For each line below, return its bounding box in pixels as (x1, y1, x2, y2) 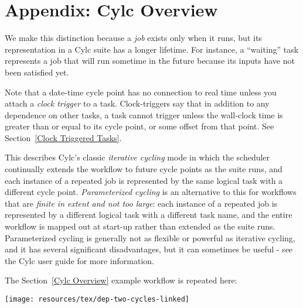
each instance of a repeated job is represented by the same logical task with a (5, 174, 283, 186)
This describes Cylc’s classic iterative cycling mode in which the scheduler (5, 151, 270, 163)
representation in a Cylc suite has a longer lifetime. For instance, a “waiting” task (5, 43, 299, 55)
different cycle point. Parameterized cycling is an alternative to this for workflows (5, 186, 297, 198)
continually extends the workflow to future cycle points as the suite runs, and (5, 163, 282, 175)
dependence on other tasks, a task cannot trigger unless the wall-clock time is (5, 108, 283, 121)
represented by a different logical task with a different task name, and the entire (5, 208, 292, 221)
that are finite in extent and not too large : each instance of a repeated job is (5, 197, 278, 209)
